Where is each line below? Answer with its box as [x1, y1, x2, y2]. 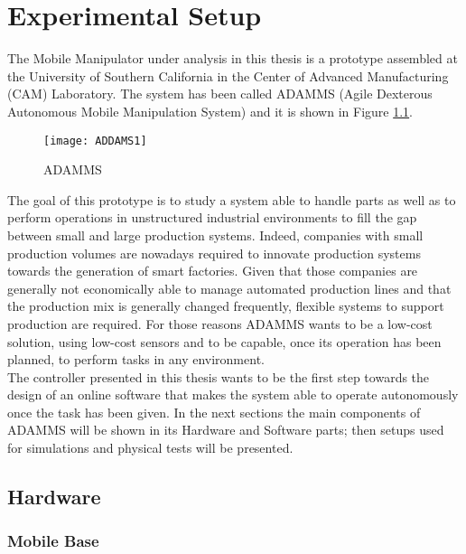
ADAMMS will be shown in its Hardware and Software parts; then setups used [7, 420, 444, 439]
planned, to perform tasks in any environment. [7, 350, 265, 369]
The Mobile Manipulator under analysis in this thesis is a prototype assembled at [7, 49, 458, 68]
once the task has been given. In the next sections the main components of [7, 402, 421, 421]
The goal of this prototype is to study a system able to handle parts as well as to [7, 190, 456, 209]
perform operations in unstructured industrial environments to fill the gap [7, 208, 417, 227]
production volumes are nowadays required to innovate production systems [7, 243, 421, 262]
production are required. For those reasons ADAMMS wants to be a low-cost [7, 314, 433, 333]
